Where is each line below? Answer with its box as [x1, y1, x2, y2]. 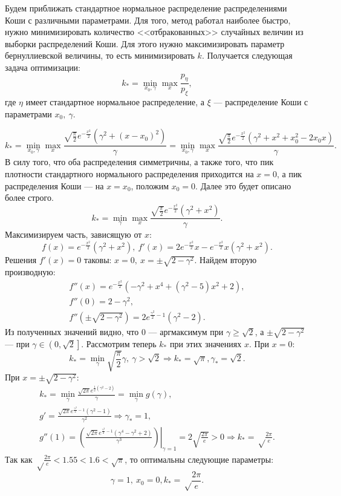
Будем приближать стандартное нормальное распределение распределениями [5, 2, 287, 14]
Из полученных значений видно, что [5, 325, 139, 338]
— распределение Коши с [213, 96, 308, 108]
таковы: [83, 253, 112, 266]
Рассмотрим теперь [86, 337, 157, 350]
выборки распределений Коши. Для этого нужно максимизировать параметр [5, 37, 285, 50]
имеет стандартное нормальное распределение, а [25, 96, 204, 108]
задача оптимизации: [5, 60, 81, 73]
